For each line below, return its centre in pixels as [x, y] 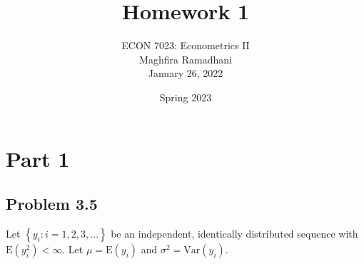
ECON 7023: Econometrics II [186, 45]
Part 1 [38, 158]
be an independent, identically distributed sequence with [234, 233]
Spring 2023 [186, 97]
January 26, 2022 [186, 73]
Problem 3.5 [52, 204]
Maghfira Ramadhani [186, 59]
